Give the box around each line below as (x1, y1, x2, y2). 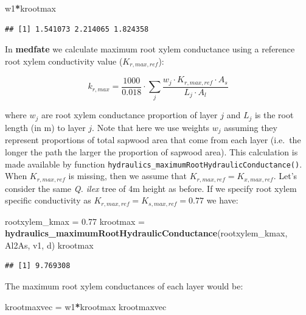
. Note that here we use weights (92, 121, 210, 133)
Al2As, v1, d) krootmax (5, 238, 94, 251)
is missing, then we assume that (68, 169, 187, 182)
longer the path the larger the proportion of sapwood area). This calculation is (5, 145, 298, 158)
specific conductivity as (5, 194, 91, 207)
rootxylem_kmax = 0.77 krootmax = (5, 214, 145, 227)
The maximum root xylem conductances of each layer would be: (5, 280, 243, 292)
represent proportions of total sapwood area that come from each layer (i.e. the (5, 133, 301, 146)
